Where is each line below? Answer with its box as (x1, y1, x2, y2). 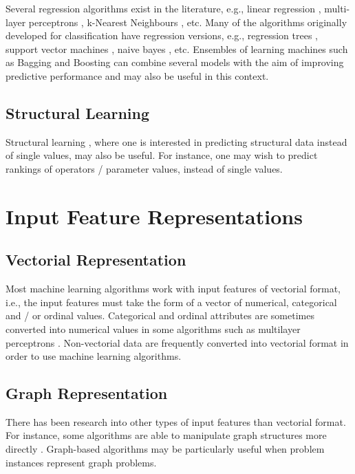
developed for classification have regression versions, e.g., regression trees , (6, 28, 318, 43)
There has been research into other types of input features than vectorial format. (6, 414, 346, 429)
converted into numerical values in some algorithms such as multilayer (6, 321, 301, 336)
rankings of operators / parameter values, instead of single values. (6, 161, 283, 175)
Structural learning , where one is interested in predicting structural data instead (6, 134, 347, 149)
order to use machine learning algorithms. (6, 349, 182, 363)
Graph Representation (6, 383, 168, 404)
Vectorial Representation (6, 249, 186, 270)
